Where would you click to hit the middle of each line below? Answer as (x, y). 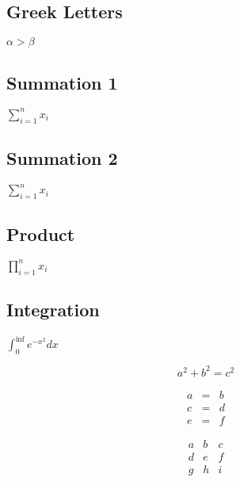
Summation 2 (62, 158)
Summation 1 (62, 82)
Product (41, 233)
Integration (53, 310)
